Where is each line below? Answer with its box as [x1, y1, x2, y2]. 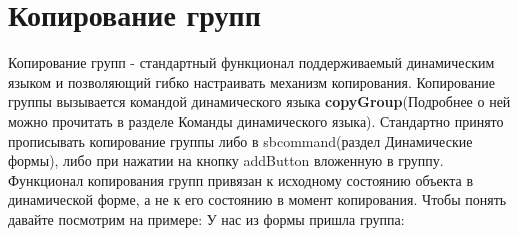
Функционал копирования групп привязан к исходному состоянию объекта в [8, 169, 474, 190]
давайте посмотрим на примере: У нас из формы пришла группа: [8, 208, 405, 229]
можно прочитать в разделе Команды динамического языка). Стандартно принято [8, 110, 504, 131]
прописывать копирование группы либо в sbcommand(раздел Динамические [8, 130, 473, 151]
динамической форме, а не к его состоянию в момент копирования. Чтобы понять [8, 189, 507, 210]
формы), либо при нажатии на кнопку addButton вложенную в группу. [8, 150, 444, 171]
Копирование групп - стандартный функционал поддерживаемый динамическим [8, 52, 495, 73]
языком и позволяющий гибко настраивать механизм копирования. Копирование [8, 71, 495, 92]
